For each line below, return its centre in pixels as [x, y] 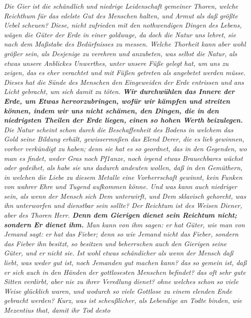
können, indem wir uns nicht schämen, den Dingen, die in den [111, 110]
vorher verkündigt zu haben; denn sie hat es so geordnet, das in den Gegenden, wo [125, 148]
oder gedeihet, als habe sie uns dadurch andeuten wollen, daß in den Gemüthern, [123, 167]
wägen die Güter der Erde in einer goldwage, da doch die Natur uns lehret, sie [120, 34]
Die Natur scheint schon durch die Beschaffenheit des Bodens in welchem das [119, 129]
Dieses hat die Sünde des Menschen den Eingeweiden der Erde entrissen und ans [124, 82]
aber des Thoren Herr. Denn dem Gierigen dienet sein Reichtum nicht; [120, 215]
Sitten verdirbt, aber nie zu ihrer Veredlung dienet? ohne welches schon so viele [121, 281]
